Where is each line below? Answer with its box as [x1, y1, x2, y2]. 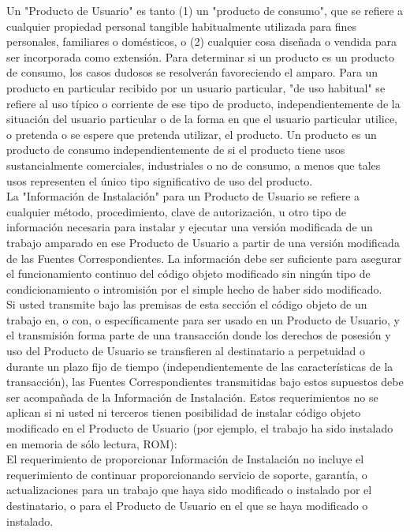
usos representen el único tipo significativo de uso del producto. [6, 172, 313, 189]
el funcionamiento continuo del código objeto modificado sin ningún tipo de [6, 265, 371, 282]
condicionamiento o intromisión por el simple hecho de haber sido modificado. [6, 280, 382, 297]
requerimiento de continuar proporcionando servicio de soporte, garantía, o [6, 466, 367, 482]
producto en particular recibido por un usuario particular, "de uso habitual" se [6, 79, 386, 96]
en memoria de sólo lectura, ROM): [6, 435, 177, 451]
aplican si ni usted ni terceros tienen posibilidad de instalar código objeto [6, 404, 361, 421]
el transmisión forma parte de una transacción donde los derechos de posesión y [6, 327, 391, 343]
